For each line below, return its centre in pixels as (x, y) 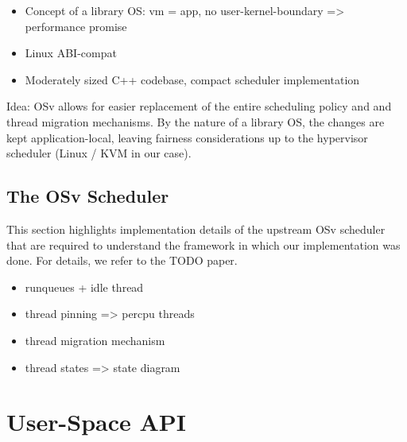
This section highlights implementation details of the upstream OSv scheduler (196, 229)
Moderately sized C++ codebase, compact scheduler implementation (192, 79)
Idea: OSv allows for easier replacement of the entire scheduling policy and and (199, 106)
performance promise (76, 26)
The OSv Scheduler (88, 196)
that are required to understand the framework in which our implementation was (203, 244)
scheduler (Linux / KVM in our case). (99, 153)
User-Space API (97, 422)
